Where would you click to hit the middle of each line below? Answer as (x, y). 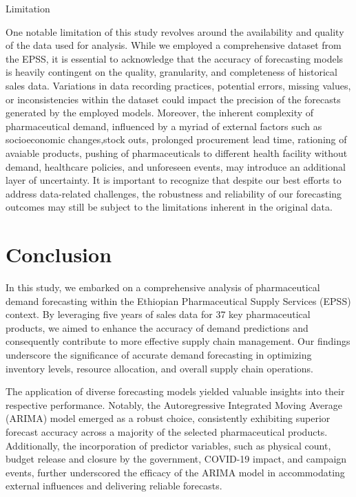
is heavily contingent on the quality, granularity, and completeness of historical (171, 72)
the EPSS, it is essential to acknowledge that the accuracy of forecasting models (175, 58)
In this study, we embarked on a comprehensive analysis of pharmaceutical (163, 287)
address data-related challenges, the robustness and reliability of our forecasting (174, 193)
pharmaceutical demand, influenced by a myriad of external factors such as (164, 126)
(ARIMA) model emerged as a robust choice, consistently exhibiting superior (168, 418)
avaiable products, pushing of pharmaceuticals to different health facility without (177, 152)
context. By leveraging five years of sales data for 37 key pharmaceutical (158, 314)
